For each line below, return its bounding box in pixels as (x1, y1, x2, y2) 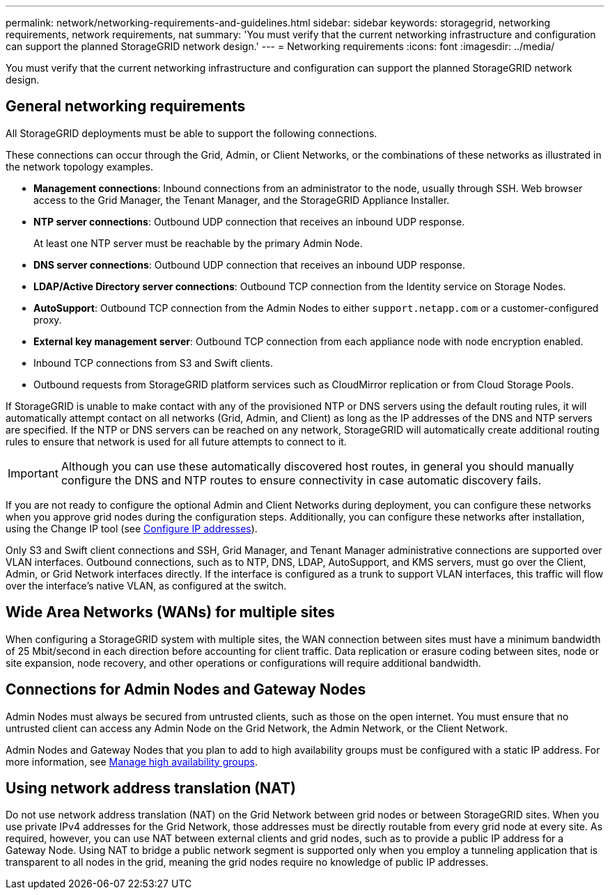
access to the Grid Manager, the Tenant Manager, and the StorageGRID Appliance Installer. (33, 193, 450, 206)
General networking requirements (6, 97, 246, 116)
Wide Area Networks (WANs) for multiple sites (6, 603, 335, 621)
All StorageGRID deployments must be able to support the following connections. (6, 127, 377, 139)
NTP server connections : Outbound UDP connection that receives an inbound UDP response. (33, 215, 465, 228)
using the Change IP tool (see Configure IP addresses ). (6, 522, 258, 534)
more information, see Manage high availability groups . (6, 755, 258, 768)
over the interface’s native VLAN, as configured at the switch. (6, 579, 287, 592)
